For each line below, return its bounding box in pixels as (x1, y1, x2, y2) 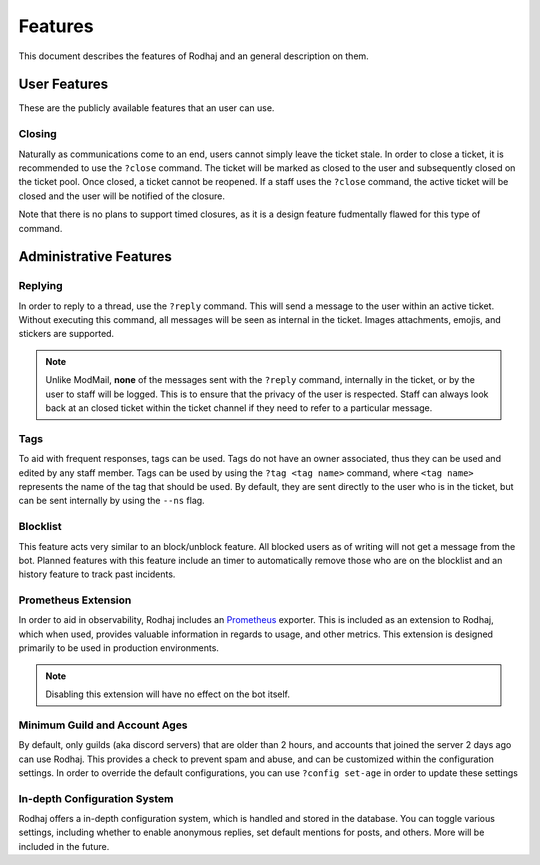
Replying (18, 279, 64, 293)
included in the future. (18, 840, 110, 852)
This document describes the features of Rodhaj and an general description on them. (18, 50, 369, 62)
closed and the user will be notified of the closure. (18, 190, 225, 202)
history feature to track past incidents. (18, 568, 176, 580)
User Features (18, 76, 109, 93)
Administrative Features (18, 248, 172, 265)
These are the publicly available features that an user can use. (18, 102, 275, 114)
